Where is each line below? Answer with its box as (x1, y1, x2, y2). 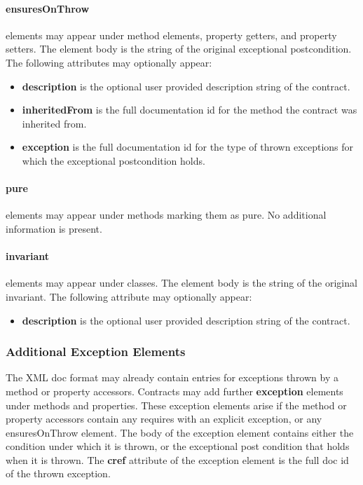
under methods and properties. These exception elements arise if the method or (6, 397, 347, 412)
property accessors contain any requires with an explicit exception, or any (6, 411, 322, 426)
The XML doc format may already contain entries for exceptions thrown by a (6, 370, 338, 385)
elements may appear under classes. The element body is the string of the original (6, 275, 357, 290)
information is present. (6, 221, 102, 235)
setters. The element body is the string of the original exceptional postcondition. (6, 41, 352, 56)
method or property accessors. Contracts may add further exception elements (6, 383, 343, 398)
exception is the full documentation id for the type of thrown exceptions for (22, 139, 354, 154)
